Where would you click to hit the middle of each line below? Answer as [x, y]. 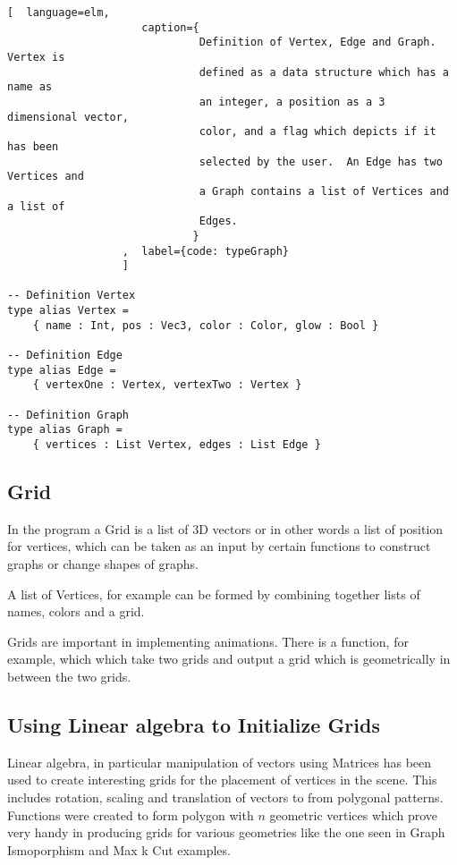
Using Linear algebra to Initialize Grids [194, 725]
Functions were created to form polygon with [131, 814]
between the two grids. [69, 677]
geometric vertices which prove [354, 814]
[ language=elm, [59, 13]
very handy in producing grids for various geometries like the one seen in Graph [226, 832]
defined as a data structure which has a [324, 72]
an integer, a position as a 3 [292, 102]
